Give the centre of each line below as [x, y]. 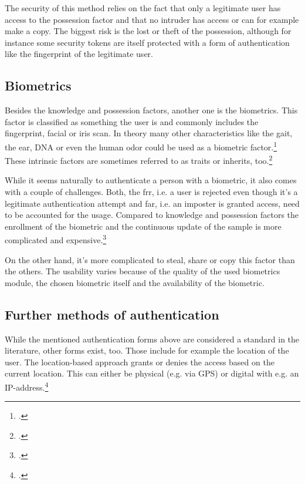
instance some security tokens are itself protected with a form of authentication [147, 42]
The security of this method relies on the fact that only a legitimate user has [143, 8]
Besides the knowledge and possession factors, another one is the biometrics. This [151, 110]
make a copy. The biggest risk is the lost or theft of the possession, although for [148, 31]
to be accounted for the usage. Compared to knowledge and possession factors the [152, 215]
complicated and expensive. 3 [56, 239]
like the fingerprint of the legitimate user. [79, 54]
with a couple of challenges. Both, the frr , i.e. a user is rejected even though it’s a [151, 192]
